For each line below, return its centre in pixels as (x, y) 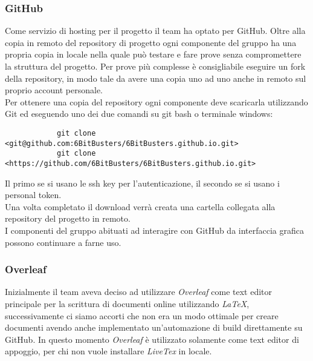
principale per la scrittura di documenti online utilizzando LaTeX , (127, 303)
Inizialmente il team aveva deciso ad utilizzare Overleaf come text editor (138, 292)
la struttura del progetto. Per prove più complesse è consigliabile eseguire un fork (155, 66)
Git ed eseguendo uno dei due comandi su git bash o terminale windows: (139, 114)
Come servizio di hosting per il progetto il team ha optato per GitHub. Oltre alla (155, 31)
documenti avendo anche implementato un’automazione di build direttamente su (154, 327)
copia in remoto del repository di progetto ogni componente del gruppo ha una (151, 42)
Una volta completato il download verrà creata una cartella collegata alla (140, 206)
